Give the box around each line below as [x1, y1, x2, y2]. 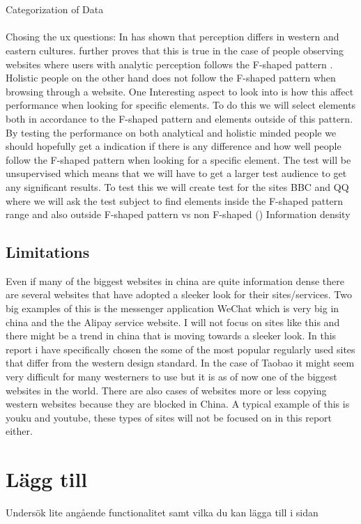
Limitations [6, 241, 90, 263]
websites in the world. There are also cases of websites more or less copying [6, 383, 327, 397]
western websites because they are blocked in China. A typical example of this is [6, 396, 350, 411]
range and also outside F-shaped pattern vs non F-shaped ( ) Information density [6, 207, 351, 222]
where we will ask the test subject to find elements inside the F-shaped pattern [6, 193, 344, 208]
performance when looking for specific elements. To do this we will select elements [6, 98, 356, 112]
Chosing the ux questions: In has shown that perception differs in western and [6, 29, 339, 44]
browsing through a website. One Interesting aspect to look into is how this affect [6, 84, 354, 98]
